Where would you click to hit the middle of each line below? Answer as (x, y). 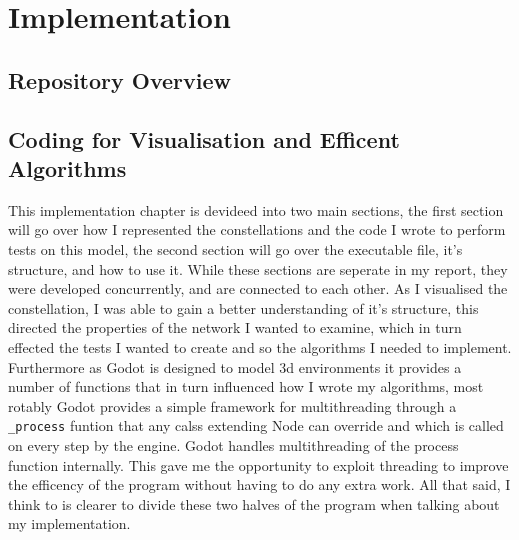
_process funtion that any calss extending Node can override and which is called (256, 425)
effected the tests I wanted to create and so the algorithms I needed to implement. (260, 346)
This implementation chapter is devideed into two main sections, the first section (256, 209)
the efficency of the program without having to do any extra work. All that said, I (259, 484)
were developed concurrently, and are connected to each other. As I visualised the (258, 288)
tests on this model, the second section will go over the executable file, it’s (235, 248)
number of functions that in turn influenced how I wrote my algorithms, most (246, 386)
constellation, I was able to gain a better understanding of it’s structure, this (243, 307)
